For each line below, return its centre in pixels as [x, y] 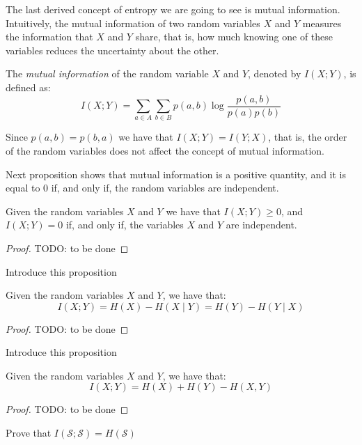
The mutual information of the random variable [107, 73]
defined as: [28, 87]
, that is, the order [308, 137]
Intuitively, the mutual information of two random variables [133, 23]
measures [322, 23]
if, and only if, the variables [125, 225]
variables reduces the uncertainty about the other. [112, 50]
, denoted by [275, 73]
